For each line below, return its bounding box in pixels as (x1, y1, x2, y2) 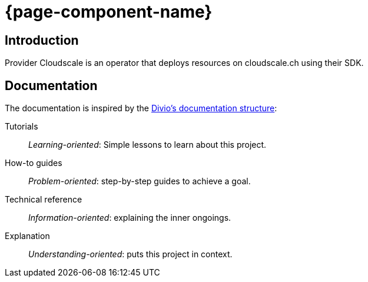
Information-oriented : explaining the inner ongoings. (28, 213, 231, 223)
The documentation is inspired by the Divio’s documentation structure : (5, 103, 277, 114)
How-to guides (5, 158, 62, 168)
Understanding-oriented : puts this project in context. (28, 249, 233, 260)
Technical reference (5, 194, 82, 205)
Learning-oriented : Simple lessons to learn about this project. (28, 140, 267, 150)
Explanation (5, 231, 50, 241)
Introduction (5, 32, 79, 48)
